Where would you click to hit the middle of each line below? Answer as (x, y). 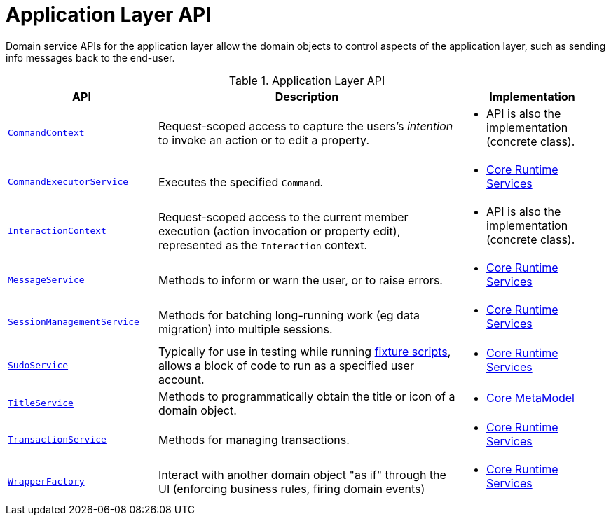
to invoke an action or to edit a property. (264, 140)
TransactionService (57, 440)
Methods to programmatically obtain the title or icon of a (307, 396)
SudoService (38, 366)
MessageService (46, 280)
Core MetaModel (530, 397)
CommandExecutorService (68, 182)
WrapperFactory (46, 482)
